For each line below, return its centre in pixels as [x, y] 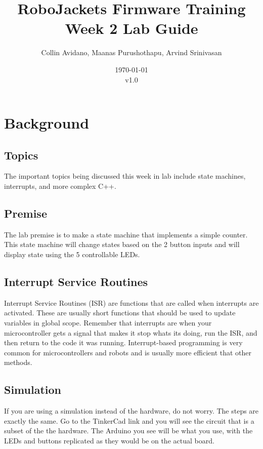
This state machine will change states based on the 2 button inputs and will [122, 244]
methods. [18, 362]
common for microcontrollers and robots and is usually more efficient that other [128, 352]
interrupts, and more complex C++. [60, 186]
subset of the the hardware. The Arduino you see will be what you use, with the [128, 431]
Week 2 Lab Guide [131, 28]
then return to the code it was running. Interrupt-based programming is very [123, 342]
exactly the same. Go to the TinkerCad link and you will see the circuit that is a [129, 420]
